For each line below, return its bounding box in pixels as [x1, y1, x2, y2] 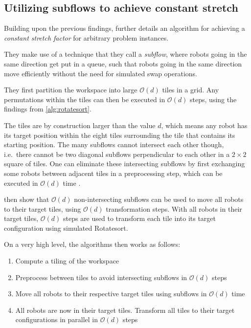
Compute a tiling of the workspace [15, 256, 119, 266]
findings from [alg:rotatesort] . [4, 104, 91, 114]
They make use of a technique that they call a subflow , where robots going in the [4, 49, 247, 59]
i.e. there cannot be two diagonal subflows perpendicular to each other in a [4, 149, 230, 159]
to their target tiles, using [4, 203, 81, 214]
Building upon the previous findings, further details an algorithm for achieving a [4, 23, 245, 33]
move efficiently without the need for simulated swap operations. [4, 68, 198, 78]
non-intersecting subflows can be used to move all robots [74, 194, 244, 204]
